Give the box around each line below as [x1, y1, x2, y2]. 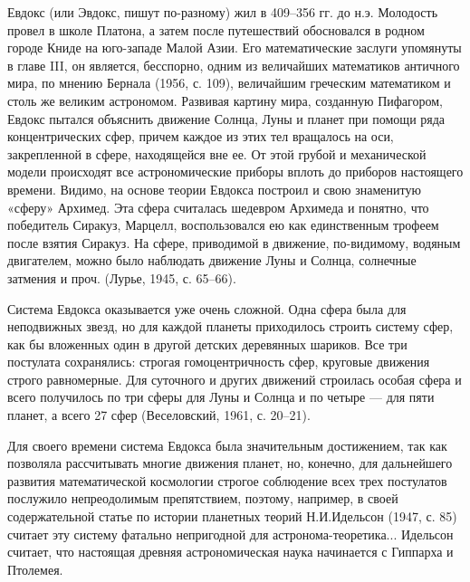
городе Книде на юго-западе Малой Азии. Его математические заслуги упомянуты [7, 38, 462, 57]
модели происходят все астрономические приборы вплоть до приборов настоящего [7, 162, 464, 181]
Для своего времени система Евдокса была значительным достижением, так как [7, 435, 447, 454]
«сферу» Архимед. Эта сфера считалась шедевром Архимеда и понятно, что [7, 197, 429, 216]
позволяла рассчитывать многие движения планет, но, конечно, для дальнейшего [7, 453, 453, 472]
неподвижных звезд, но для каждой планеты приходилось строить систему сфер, [7, 317, 454, 336]
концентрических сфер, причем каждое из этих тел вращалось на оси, [7, 127, 394, 146]
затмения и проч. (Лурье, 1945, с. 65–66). [7, 268, 236, 287]
